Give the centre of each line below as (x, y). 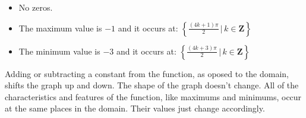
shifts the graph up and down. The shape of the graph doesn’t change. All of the (152, 85)
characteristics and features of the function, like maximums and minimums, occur (153, 96)
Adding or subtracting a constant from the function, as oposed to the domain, (147, 73)
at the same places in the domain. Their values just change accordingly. (135, 108)
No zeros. (36, 7)
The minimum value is (59, 51)
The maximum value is (60, 28)
